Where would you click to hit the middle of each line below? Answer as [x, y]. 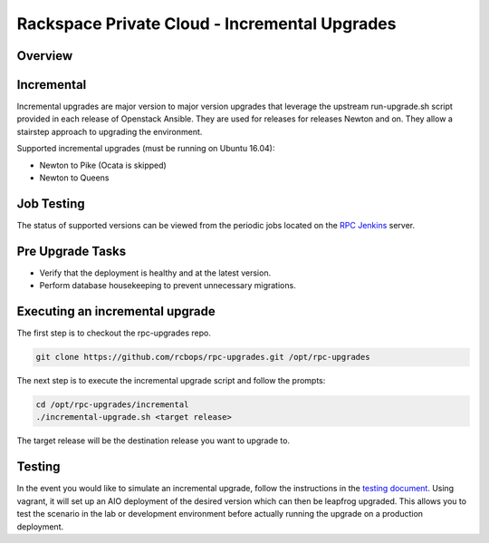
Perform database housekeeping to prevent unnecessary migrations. [168, 286]
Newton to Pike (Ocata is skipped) [103, 165]
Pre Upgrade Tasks [72, 251]
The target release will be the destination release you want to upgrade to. [153, 441]
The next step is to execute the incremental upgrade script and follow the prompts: [171, 381]
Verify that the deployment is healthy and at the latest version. [155, 273]
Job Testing [51, 204]
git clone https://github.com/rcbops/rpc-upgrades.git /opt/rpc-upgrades [203, 357]
